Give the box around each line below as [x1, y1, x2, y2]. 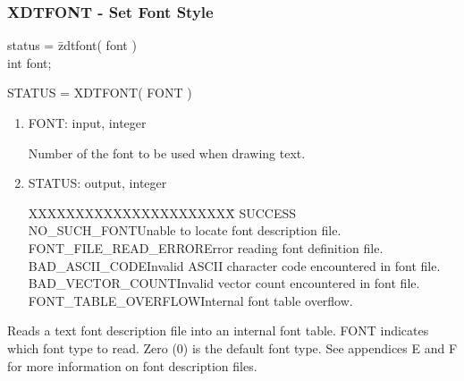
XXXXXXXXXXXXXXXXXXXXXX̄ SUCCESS [28, 203, 297, 222]
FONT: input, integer [28, 114, 147, 131]
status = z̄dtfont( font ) [7, 36, 137, 55]
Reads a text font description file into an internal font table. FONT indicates [7, 321, 429, 340]
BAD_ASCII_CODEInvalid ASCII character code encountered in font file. [28, 256, 441, 275]
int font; [7, 53, 52, 72]
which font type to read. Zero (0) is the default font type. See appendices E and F [7, 338, 458, 357]
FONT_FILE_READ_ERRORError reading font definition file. [28, 238, 384, 257]
